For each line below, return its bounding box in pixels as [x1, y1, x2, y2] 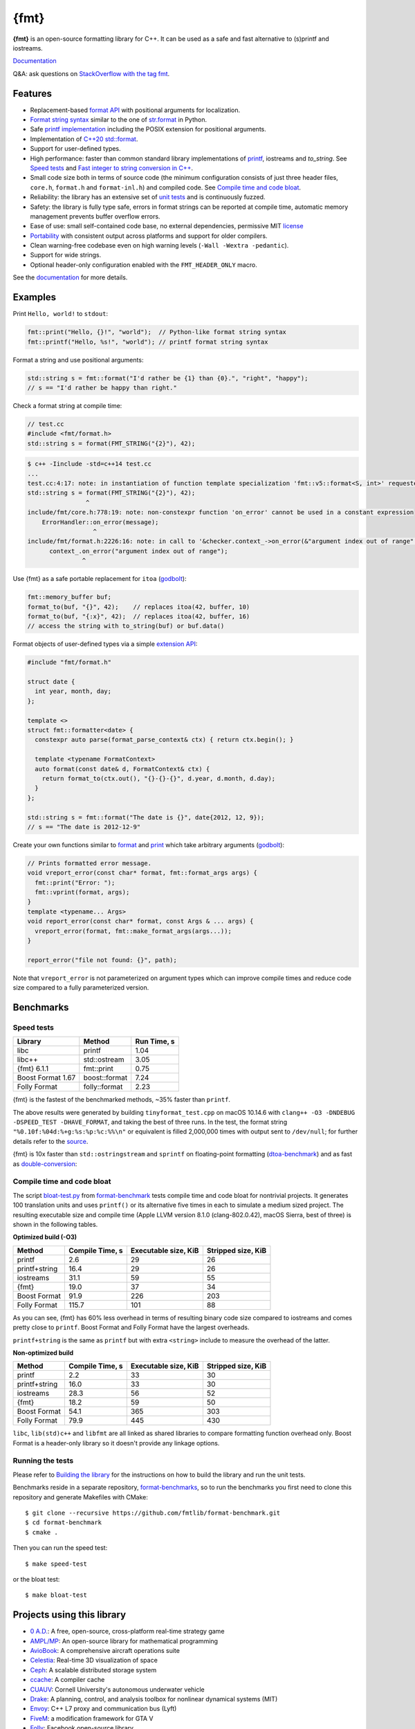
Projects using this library [12, 1609, 127, 1621]
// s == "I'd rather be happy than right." [27, 384, 178, 391]
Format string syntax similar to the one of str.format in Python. [30, 115, 207, 124]
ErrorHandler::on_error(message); [41, 518, 159, 526]
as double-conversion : [12, 1159, 77, 1168]
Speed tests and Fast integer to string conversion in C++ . [30, 163, 194, 172]
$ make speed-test [25, 1560, 88, 1568]
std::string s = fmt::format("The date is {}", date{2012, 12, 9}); [27, 813, 265, 821]
